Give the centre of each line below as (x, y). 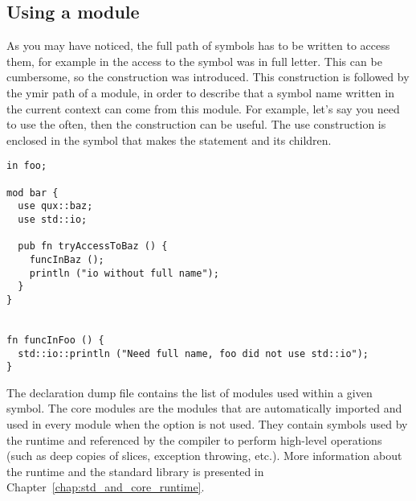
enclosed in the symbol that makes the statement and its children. (169, 140)
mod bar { (33, 193)
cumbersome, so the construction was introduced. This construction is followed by (208, 77)
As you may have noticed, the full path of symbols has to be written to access (198, 45)
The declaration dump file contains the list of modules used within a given (190, 392)
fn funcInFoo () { (55, 340)
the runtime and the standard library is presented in (135, 471)
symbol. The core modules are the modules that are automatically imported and (204, 408)
